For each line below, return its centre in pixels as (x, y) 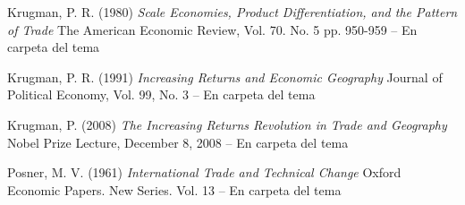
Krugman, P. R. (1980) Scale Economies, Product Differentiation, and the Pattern (232, 12)
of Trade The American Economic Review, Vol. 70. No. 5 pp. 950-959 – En (212, 29)
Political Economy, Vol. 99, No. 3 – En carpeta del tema (161, 94)
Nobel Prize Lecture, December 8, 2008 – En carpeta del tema (178, 142)
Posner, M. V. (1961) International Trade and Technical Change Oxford (204, 172)
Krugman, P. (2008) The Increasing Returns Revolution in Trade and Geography (227, 124)
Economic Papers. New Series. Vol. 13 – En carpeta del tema (174, 189)
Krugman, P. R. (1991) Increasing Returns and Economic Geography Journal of (225, 77)
